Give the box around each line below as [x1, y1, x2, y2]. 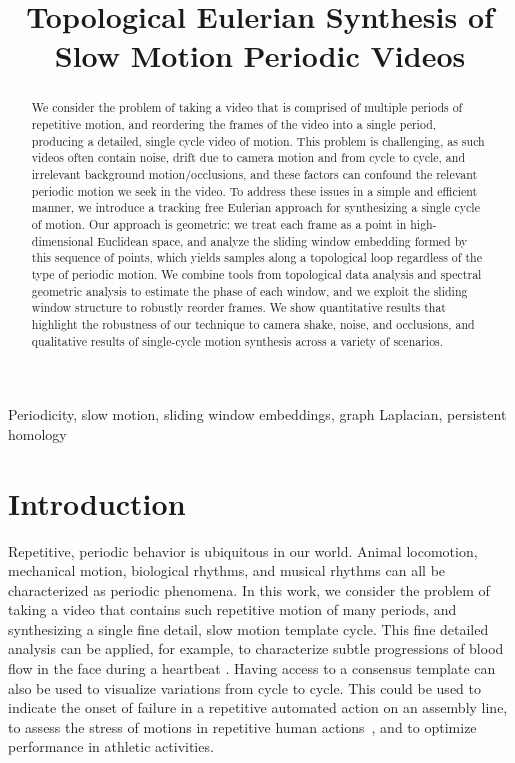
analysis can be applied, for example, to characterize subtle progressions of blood [8, 638, 504, 659]
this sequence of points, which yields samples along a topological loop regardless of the [31, 249, 482, 266]
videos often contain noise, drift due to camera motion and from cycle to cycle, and [31, 149, 466, 166]
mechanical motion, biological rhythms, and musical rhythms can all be [8, 560, 446, 581]
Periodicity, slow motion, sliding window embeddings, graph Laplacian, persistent [8, 404, 507, 425]
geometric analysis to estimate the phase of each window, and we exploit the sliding [31, 282, 468, 299]
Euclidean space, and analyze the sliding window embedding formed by [97, 232, 468, 249]
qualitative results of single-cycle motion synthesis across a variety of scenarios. [31, 332, 444, 349]
